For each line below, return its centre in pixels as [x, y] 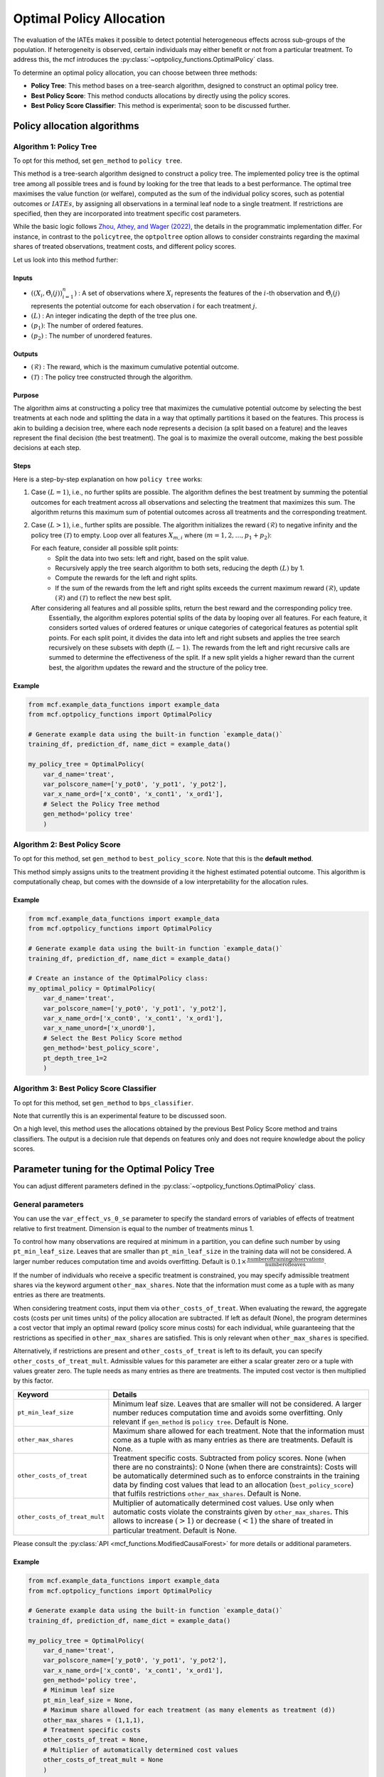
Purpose [26, 395]
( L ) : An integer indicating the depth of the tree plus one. [114, 316]
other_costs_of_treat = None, [96, 1740]
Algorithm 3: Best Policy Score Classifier [85, 1089]
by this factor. [33, 1381]
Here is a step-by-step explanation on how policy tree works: [108, 479]
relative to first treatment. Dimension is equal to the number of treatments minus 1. [133, 1228]
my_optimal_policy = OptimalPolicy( [92, 988]
